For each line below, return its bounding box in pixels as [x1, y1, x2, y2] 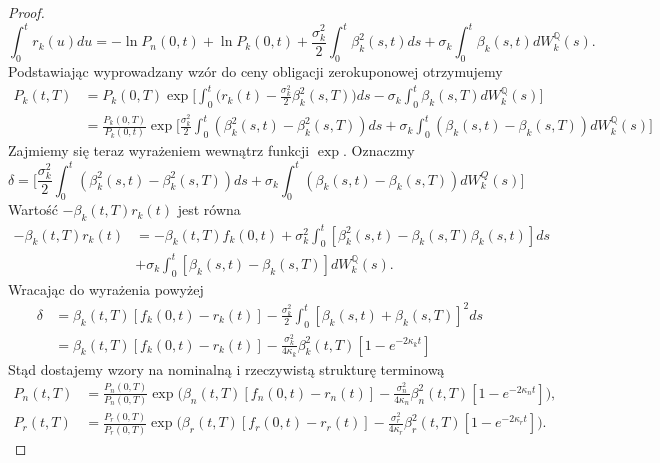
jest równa [177, 199, 241, 220]
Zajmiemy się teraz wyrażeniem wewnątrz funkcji [8, 140, 310, 161]
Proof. [8, 2, 45, 22]
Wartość [8, 199, 58, 220]
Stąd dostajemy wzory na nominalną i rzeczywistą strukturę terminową [8, 358, 445, 379]
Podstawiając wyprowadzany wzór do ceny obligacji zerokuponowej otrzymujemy [8, 60, 503, 81]
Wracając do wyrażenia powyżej [8, 278, 204, 299]
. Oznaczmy [342, 140, 415, 161]
